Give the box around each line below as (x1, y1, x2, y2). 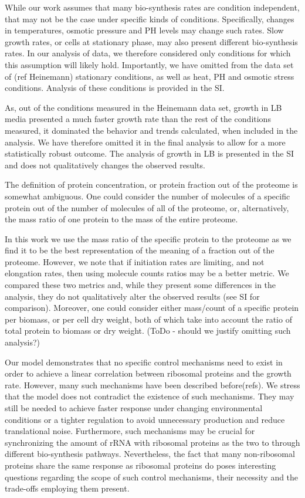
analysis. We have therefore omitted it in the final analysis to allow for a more (5, 135, 286, 148)
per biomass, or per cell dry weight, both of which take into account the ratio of (5, 313, 292, 325)
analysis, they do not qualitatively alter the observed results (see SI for (5, 290, 260, 302)
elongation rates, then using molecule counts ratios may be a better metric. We (5, 267, 289, 279)
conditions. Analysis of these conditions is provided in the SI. (5, 82, 225, 94)
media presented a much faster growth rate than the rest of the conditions (5, 113, 271, 125)
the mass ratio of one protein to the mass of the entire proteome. (5, 213, 238, 225)
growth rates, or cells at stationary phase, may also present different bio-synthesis (5, 35, 298, 48)
